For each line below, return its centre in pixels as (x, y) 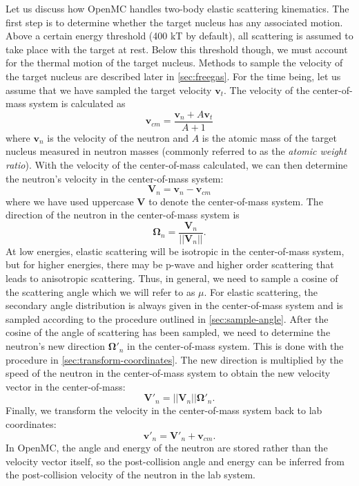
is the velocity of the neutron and (118, 137)
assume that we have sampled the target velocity (109, 90)
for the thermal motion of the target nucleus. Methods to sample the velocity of (174, 63)
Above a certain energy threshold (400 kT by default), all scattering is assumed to (179, 36)
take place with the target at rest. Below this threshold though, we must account (177, 49)
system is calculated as (77, 103)
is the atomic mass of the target (269, 137)
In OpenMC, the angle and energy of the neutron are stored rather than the (167, 448)
